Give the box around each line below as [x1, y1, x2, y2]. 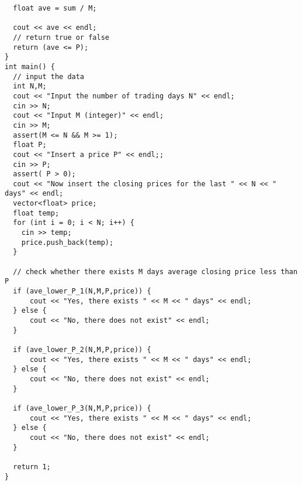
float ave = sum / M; [13, 4, 97, 12]
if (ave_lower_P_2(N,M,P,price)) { [13, 345, 151, 354]
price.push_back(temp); [21, 238, 114, 247]
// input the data [13, 72, 85, 81]
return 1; [13, 462, 51, 471]
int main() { [5, 62, 55, 71]
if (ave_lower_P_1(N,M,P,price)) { [13, 287, 151, 296]
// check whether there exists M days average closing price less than [13, 267, 298, 276]
